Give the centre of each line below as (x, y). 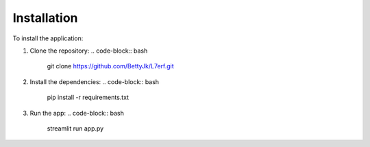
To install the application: (48, 38)
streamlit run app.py (75, 128)
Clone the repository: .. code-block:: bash (89, 51)
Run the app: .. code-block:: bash (77, 113)
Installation (45, 18)
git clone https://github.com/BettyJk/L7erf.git (110, 66)
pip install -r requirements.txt (88, 97)
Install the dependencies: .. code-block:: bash (95, 81)
